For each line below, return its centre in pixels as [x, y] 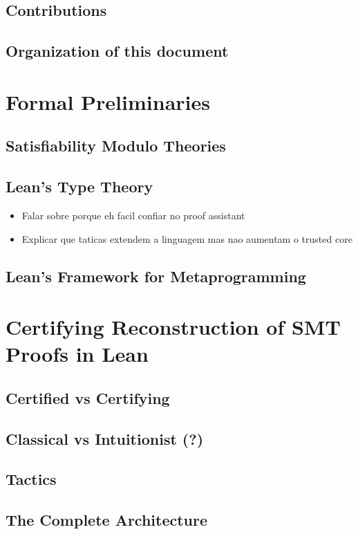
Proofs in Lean [77, 354]
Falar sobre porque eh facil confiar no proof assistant [133, 215]
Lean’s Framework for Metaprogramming [156, 276]
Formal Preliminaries [108, 101]
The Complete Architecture [107, 520]
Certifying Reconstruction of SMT [173, 327]
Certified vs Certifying [88, 397]
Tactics [31, 479]
